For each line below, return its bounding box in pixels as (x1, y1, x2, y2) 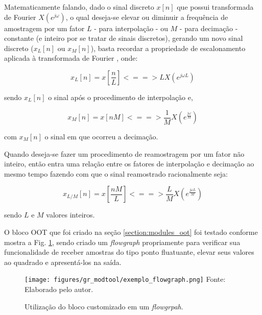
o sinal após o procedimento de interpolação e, (48, 91, 193, 102)
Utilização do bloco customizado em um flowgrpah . (25, 301, 183, 311)
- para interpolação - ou (94, 22, 168, 33)
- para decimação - (179, 22, 238, 33)
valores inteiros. (46, 209, 95, 220)
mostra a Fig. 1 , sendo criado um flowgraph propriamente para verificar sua (4, 236, 241, 247)
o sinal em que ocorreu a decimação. (44, 131, 158, 142)
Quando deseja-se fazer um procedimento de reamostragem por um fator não (4, 148, 245, 159)
